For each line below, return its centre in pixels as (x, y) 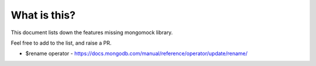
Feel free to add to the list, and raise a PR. (61, 43)
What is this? (43, 15)
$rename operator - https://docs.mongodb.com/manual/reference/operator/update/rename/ (137, 54)
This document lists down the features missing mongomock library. (92, 32)
